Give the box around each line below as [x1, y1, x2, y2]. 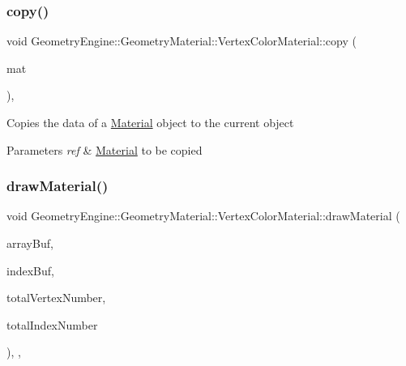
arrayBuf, [6, 235, 53, 251]
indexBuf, [6, 262, 54, 279]
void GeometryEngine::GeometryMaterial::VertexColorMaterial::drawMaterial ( [6, 207, 400, 224]
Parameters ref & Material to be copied [6, 141, 203, 158]
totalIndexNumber [6, 316, 98, 333]
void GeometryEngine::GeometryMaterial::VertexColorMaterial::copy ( [6, 32, 357, 49]
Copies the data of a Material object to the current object [6, 114, 294, 130]
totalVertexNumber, [6, 289, 106, 306]
